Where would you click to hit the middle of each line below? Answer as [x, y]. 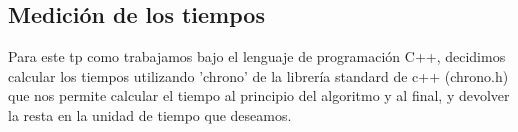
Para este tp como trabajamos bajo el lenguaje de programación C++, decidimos [257, 56]
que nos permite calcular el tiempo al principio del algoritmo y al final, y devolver [259, 95]
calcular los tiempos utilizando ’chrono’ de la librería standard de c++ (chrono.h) [258, 75]
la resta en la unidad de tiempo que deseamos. [150, 114]
